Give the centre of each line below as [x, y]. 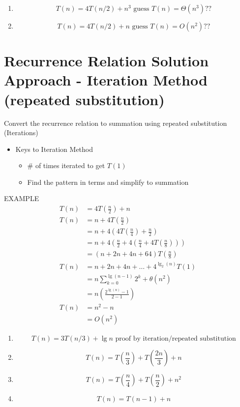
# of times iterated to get [66, 165]
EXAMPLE [22, 198]
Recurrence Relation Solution [106, 61]
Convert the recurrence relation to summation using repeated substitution [116, 123]
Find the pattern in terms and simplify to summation [108, 182]
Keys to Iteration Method [54, 149]
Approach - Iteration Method [106, 80]
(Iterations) [21, 132]
